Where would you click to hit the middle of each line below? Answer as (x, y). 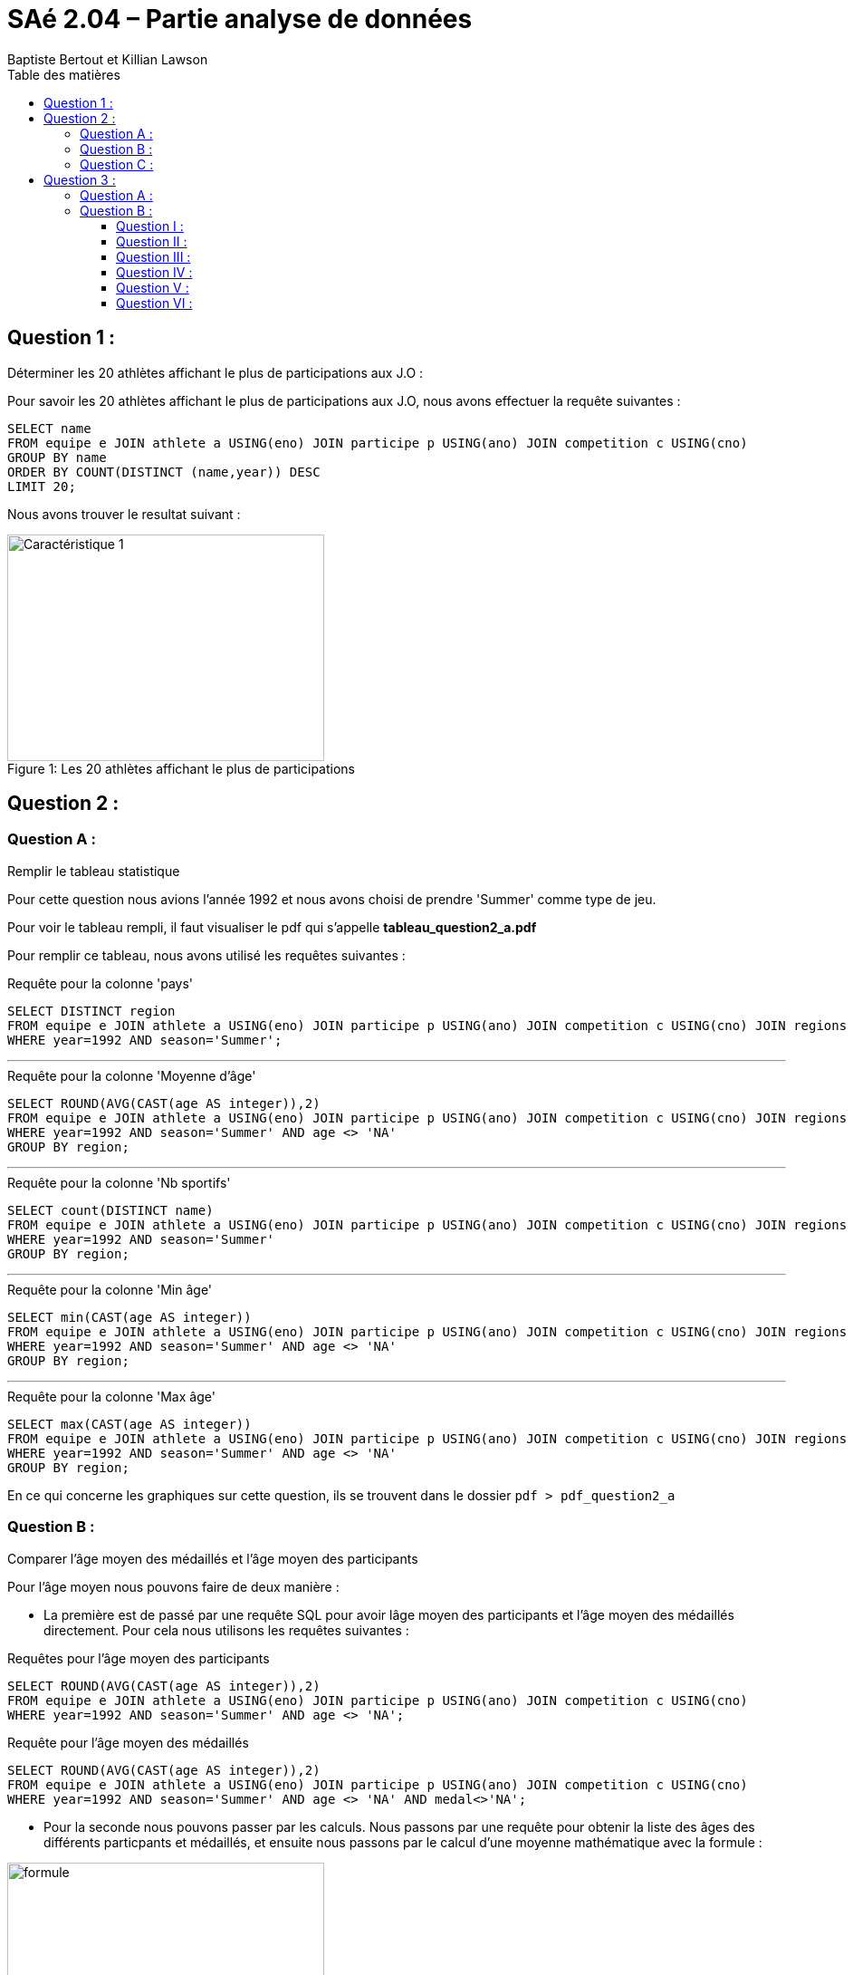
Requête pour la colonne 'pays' (101, 983)
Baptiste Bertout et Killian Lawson (108, 59)
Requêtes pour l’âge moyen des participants (139, 1658)
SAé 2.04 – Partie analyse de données (240, 19)
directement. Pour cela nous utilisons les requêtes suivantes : (226, 1630)
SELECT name (49, 428)
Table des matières (64, 74)
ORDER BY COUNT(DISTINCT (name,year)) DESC (164, 472)
